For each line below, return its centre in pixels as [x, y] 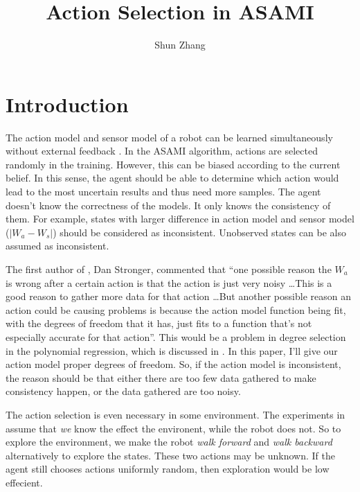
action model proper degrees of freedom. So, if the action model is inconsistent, [173, 364]
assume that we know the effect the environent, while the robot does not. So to [173, 428]
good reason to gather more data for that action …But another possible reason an [178, 296]
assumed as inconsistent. [57, 246]
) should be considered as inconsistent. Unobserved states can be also [200, 232]
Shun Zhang [180, 45]
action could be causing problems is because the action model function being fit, [176, 309]
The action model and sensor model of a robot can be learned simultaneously [169, 137]
